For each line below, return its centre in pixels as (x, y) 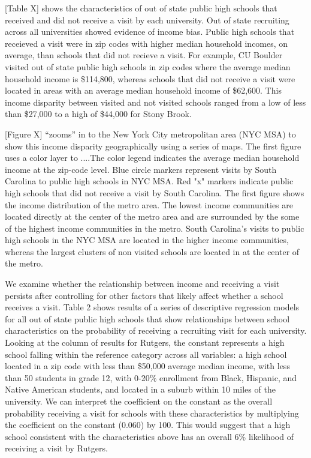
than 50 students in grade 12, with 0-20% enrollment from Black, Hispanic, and (151, 377)
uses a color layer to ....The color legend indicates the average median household (152, 158)
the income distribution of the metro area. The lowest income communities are (149, 204)
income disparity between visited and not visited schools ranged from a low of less (155, 102)
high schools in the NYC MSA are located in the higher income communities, (147, 240)
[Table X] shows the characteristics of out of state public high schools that (141, 8)
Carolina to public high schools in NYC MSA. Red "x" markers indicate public (149, 181)
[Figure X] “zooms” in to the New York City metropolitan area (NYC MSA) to (150, 134)
